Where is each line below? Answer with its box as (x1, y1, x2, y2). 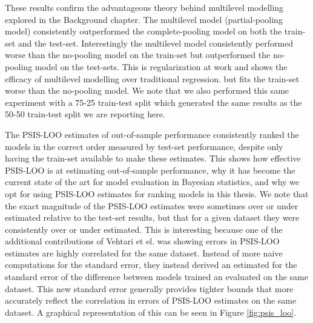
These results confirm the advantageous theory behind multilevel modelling (5, 1, 284, 13)
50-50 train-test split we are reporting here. (5, 108, 165, 120)
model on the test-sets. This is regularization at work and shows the (35, 60, 288, 73)
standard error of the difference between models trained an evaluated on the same (5, 270, 308, 283)
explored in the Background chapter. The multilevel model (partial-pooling (5, 13, 283, 25)
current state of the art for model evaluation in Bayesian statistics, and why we (5, 175, 300, 188)
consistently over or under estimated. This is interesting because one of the (5, 223, 283, 235)
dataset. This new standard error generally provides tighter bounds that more (5, 282, 294, 295)
